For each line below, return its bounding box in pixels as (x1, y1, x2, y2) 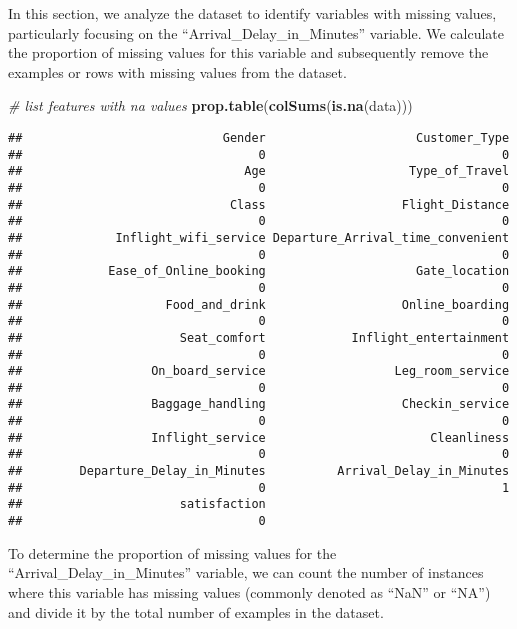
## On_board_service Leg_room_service (8, 364, 510, 379)
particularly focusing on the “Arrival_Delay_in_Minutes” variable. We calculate (8, 22, 505, 43)
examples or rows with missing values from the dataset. (8, 61, 347, 82)
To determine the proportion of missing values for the (8, 542, 337, 563)
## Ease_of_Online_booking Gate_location (8, 264, 510, 279)
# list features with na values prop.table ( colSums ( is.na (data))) (8, 95, 413, 116)
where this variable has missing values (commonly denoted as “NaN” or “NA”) (8, 581, 491, 602)
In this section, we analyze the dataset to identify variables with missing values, (8, 3, 497, 23)
